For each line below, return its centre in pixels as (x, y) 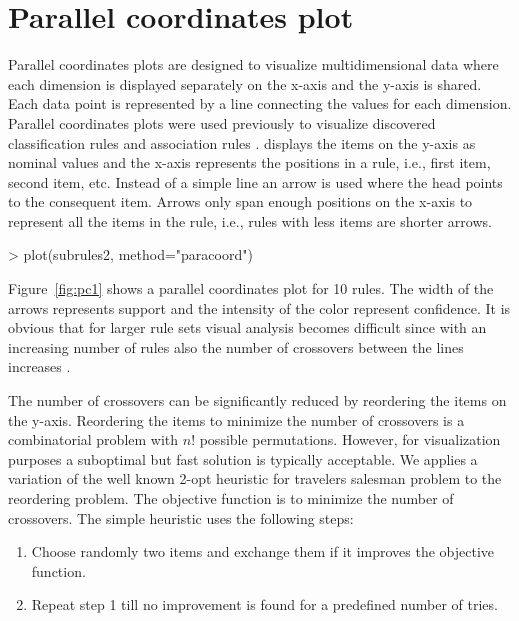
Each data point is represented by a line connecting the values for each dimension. (260, 103)
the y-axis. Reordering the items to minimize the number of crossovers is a (236, 419)
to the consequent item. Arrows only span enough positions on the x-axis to (240, 201)
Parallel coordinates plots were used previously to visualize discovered (222, 122)
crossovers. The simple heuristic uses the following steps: (181, 517)
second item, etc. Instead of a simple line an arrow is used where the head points (255, 181)
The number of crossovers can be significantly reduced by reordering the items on (257, 400)
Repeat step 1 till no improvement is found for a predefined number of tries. (264, 604)
